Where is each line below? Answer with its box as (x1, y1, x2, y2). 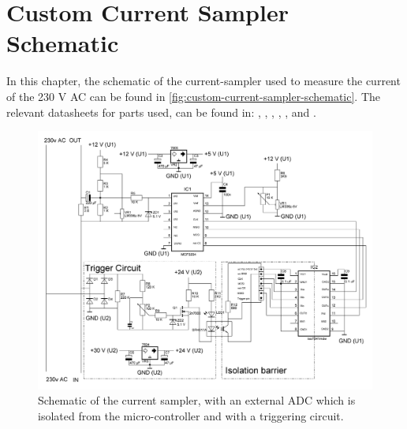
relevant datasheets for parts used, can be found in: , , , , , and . (6, 103, 316, 120)
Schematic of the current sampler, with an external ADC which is (38, 392, 356, 408)
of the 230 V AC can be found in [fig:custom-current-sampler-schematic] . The (6, 88, 380, 104)
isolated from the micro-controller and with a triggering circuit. (38, 407, 344, 423)
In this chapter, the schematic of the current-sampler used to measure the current (6, 73, 401, 89)
